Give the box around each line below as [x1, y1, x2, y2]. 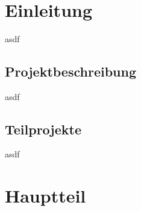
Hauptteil [5, 183, 86, 208]
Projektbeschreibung [5, 61, 137, 80]
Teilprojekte [5, 119, 82, 138]
